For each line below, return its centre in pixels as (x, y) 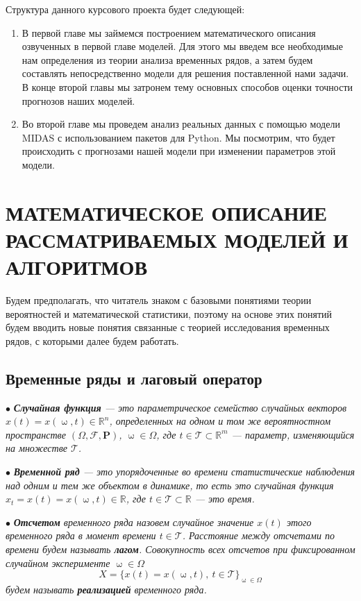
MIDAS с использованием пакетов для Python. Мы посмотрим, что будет (178, 137)
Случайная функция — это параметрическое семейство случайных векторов (180, 407)
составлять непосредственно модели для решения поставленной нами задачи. (185, 73)
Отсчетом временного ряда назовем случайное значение (134, 522)
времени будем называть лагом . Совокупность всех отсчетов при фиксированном (180, 549)
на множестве (36, 448)
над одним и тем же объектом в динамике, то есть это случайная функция (170, 485)
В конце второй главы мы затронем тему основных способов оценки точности (187, 86)
